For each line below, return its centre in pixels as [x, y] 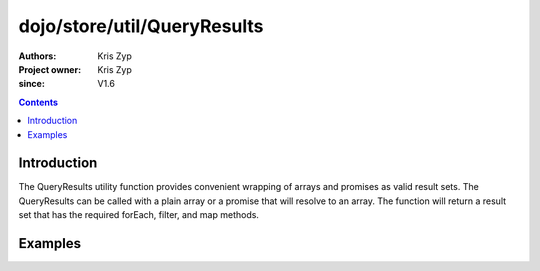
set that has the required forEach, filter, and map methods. [139, 215]
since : [31, 84]
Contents [38, 102]
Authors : [37, 56]
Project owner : [50, 69]
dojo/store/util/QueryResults [141, 26]
